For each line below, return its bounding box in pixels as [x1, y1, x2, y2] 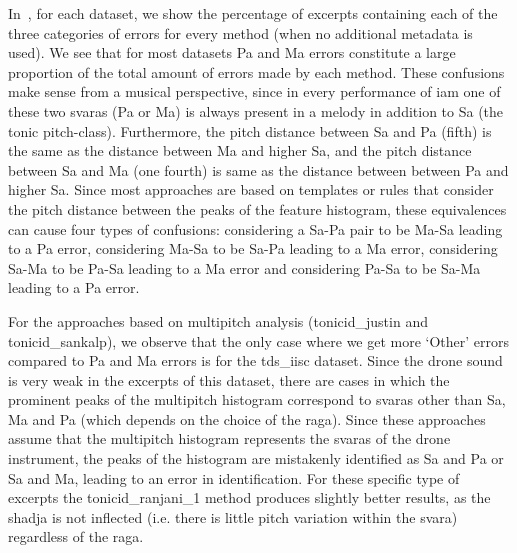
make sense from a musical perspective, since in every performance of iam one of [8, 81, 501, 102]
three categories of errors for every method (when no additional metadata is [8, 22, 473, 43]
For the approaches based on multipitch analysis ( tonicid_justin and [8, 310, 428, 331]
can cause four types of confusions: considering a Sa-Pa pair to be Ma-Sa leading [8, 218, 503, 239]
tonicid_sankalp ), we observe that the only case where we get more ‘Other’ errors [8, 330, 510, 351]
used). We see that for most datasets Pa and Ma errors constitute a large [8, 42, 456, 63]
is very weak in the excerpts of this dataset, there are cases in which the [8, 369, 450, 390]
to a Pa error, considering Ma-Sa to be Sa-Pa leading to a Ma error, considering [8, 238, 498, 259]
